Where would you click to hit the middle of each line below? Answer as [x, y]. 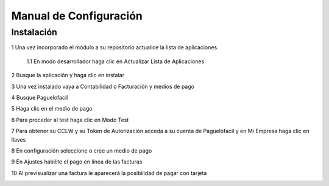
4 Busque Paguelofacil [40, 97]
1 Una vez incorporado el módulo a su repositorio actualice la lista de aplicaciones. [115, 47]
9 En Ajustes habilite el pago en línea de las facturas [77, 162]
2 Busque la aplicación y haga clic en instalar [68, 75]
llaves [19, 139]
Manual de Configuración [77, 16]
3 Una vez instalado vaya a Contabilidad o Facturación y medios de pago [103, 86]
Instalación [34, 32]
